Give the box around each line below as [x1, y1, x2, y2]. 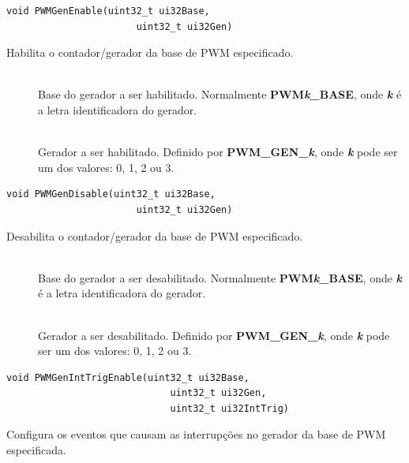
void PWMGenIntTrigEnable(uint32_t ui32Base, [6, 372, 250, 383]
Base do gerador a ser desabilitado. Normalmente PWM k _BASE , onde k [38, 269, 403, 286]
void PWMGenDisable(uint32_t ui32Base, [6, 189, 216, 200]
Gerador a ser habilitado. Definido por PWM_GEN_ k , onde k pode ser [38, 144, 398, 160]
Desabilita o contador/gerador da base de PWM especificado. [6, 227, 303, 244]
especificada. [6, 442, 66, 458]
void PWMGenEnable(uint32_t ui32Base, [6, 6, 210, 17]
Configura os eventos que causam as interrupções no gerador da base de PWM [6, 426, 386, 442]
